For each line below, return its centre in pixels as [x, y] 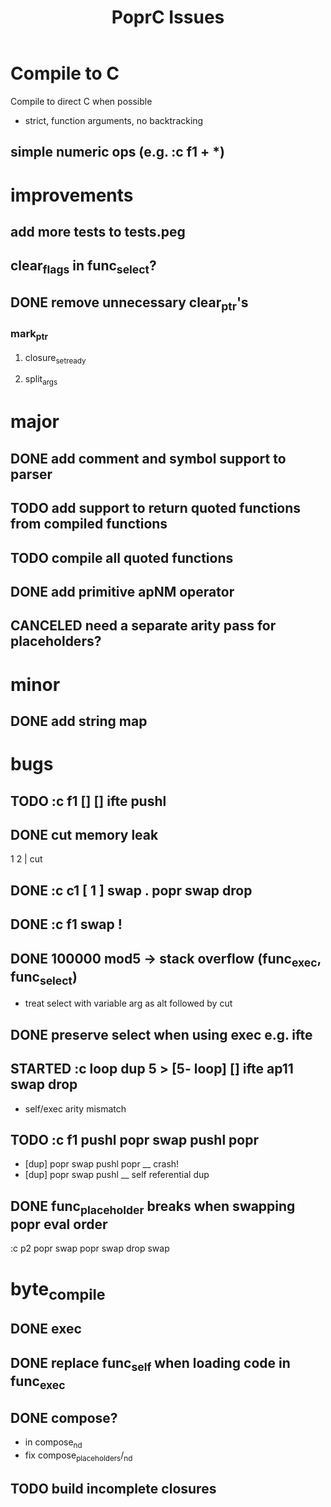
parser [31, 474]
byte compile [58, 1290]
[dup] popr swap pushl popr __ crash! [102, 1164]
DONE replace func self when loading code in [150, 1364]
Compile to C [65, 73]
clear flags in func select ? [83, 267]
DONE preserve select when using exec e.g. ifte [161, 1034]
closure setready [55, 358]
